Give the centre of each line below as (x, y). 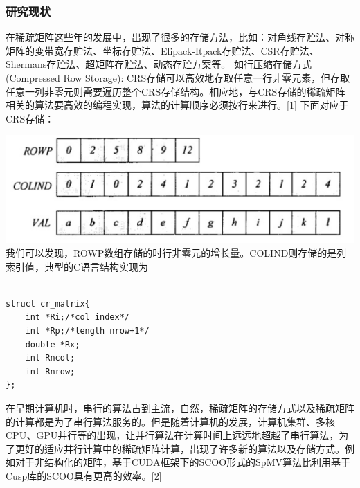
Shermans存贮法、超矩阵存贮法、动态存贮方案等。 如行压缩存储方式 (159, 64)
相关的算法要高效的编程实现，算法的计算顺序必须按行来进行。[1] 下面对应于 (177, 105)
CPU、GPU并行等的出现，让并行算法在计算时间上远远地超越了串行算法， (172, 435)
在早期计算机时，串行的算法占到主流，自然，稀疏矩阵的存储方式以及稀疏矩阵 (180, 407)
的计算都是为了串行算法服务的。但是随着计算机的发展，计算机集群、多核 (170, 421)
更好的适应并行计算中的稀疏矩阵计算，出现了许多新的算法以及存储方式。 (180, 448)
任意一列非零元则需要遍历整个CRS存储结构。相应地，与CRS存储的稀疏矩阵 (175, 91)
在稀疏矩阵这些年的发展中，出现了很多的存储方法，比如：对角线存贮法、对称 (180, 37)
